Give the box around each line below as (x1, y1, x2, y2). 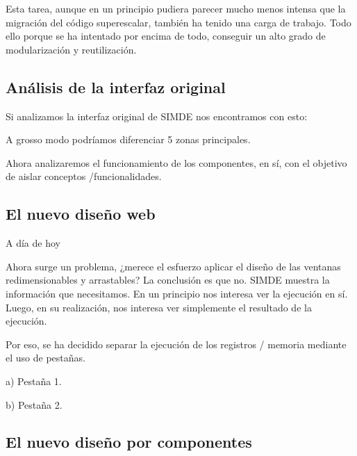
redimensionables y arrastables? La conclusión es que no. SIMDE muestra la (6, 272, 330, 287)
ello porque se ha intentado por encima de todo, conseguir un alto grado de (6, 28, 326, 43)
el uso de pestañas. (6, 350, 85, 365)
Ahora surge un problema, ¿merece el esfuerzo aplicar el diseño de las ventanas (6, 259, 341, 273)
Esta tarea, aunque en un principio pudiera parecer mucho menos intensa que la (6, 1, 346, 15)
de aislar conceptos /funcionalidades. (6, 169, 162, 184)
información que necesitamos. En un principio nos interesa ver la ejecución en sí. (6, 286, 348, 300)
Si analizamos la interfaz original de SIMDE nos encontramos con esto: (6, 108, 308, 123)
